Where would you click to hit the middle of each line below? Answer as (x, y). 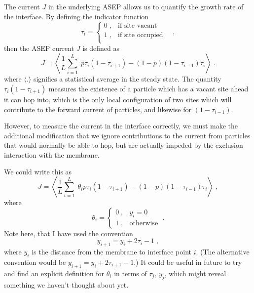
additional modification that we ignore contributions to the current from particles (127, 135)
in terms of (130, 273)
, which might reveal (195, 273)
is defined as (101, 48)
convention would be (35, 262)
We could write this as (38, 171)
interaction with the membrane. (52, 154)
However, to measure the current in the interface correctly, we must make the (121, 126)
